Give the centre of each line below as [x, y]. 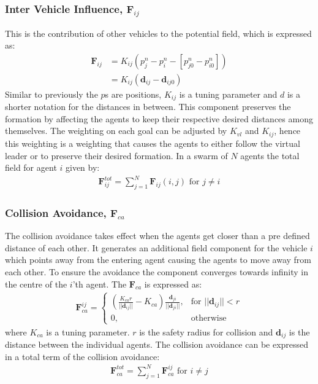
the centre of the [36, 284]
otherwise [209, 318]
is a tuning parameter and [228, 94]
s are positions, [133, 94]
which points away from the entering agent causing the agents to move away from [158, 260]
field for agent [31, 167]
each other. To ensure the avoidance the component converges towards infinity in [157, 272]
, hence [287, 131]
